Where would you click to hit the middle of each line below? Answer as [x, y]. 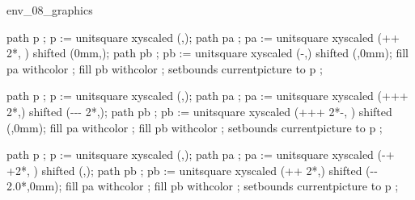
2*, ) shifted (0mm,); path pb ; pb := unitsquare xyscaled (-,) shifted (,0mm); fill [207, 53]
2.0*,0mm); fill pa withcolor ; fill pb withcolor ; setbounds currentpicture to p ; [203, 186]
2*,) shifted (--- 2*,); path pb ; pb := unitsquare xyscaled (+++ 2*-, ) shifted [199, 111]
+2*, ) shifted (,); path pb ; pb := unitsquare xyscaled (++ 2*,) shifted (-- [192, 170]
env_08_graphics [50, 10]
